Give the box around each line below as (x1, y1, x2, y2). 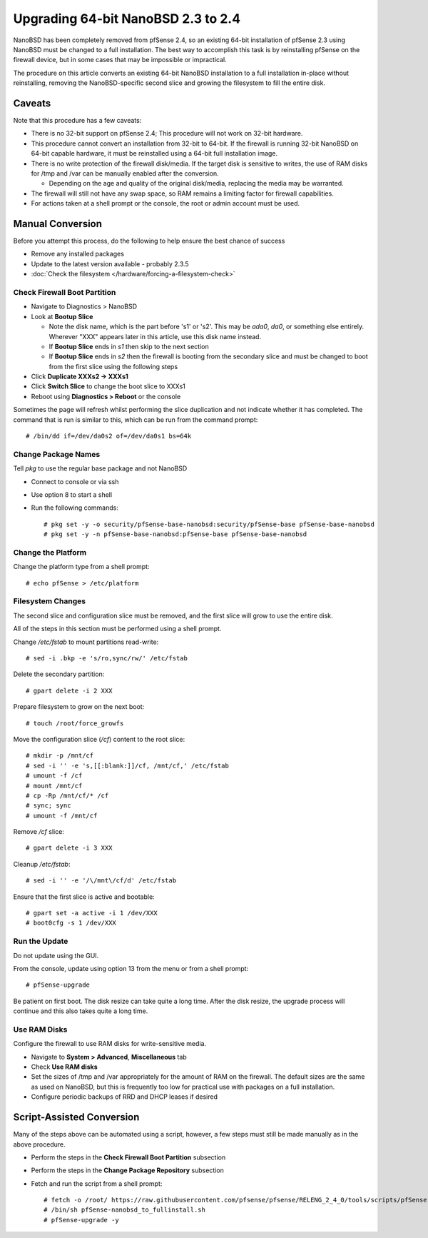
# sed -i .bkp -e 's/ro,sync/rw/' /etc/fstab (26, 654, 188, 662)
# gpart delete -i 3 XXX (26, 844, 113, 852)
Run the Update (13, 936, 68, 946)
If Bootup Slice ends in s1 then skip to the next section (49, 342, 210, 351)
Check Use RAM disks (31, 1062, 98, 1071)
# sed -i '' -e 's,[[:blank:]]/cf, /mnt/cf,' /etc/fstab (26, 761, 230, 770)
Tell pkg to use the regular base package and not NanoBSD (13, 464, 188, 473)
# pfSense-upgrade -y (44, 1216, 119, 1224)
